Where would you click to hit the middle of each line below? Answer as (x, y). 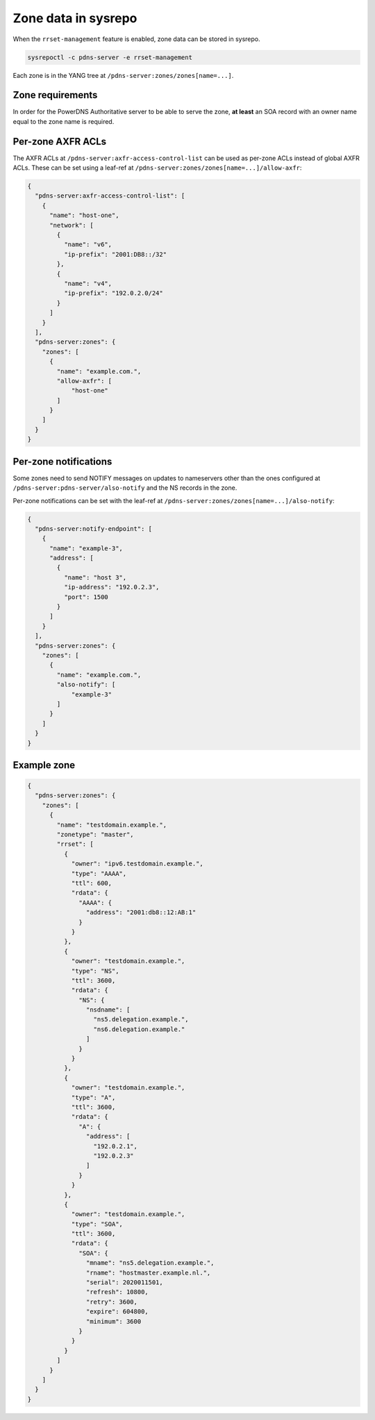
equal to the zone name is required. (64, 121)
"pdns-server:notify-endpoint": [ (94, 528)
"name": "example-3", (86, 548)
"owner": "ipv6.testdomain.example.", (137, 864)
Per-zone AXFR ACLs (60, 142)
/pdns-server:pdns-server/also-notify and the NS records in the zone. (125, 488)
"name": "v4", (88, 284)
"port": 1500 (86, 597)
